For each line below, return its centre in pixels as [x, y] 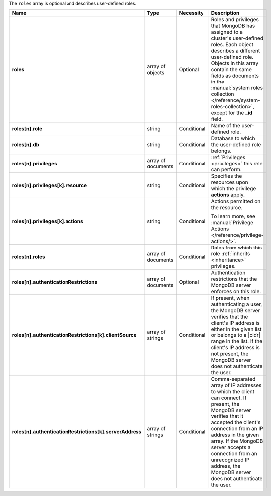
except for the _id [232, 113]
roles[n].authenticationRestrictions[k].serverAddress [77, 432]
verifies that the [230, 317]
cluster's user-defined [237, 38]
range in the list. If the [237, 341]
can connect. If [229, 398]
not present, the [230, 354]
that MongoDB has [233, 26]
